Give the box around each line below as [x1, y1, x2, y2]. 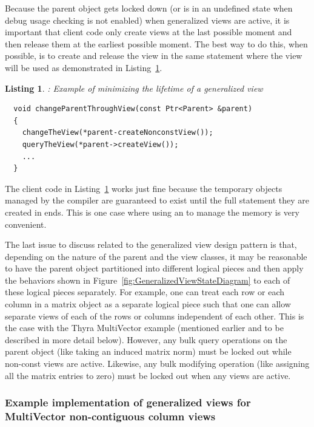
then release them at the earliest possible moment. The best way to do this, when [5, 37, 308, 50]
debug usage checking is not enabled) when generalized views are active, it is [5, 13, 290, 26]
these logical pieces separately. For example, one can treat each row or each [5, 285, 284, 298]
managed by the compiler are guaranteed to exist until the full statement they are [5, 194, 309, 207]
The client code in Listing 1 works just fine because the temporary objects [5, 182, 282, 194]
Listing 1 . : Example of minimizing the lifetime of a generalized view [5, 81, 263, 94]
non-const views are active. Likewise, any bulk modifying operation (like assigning [5, 357, 310, 370]
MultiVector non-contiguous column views [5, 409, 216, 424]
